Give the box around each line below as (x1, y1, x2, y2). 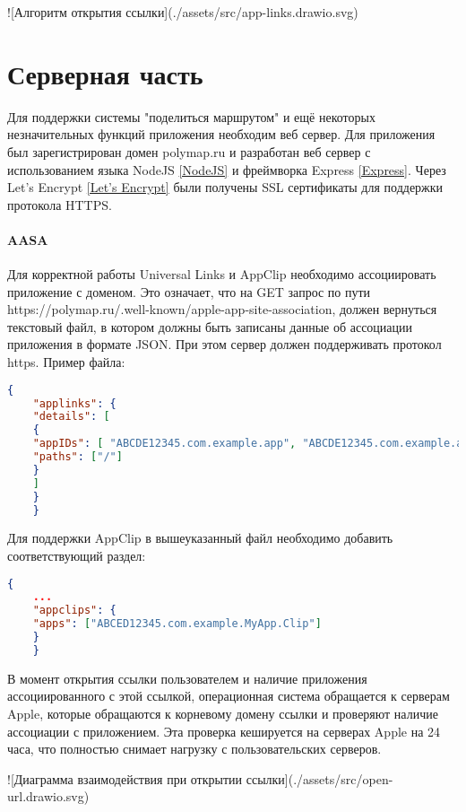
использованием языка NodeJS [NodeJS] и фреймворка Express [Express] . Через (7, 160, 446, 179)
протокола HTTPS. (7, 195, 112, 214)
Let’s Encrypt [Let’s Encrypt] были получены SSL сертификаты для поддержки (7, 178, 444, 196)
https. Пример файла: (7, 353, 125, 371)
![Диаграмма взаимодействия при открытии (7, 769, 243, 788)
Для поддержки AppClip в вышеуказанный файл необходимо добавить (7, 528, 393, 547)
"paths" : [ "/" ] (32, 450, 123, 464)
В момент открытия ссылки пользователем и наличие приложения (7, 668, 367, 687)
